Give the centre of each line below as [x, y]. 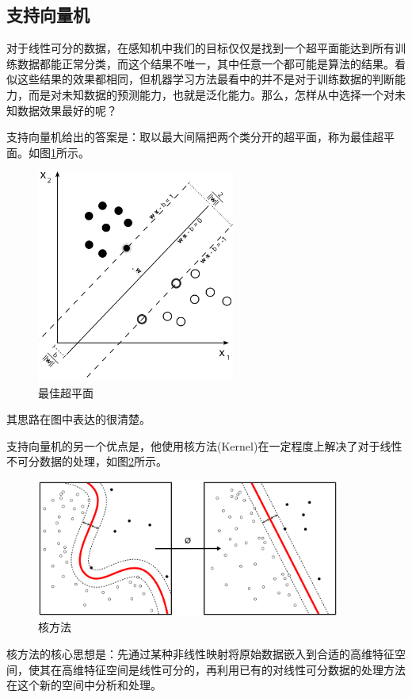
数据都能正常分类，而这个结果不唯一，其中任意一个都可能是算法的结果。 [206, 63]
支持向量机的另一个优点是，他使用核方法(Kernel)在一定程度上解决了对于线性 [204, 445]
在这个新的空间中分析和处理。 [84, 685]
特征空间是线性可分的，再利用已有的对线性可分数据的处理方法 [244, 669]
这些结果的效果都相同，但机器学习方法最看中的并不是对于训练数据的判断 [206, 79]
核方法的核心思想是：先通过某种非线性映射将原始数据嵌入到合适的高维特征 [200, 654]
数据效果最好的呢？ [67, 110]
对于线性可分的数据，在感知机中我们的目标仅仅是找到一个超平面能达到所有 [200, 48]
